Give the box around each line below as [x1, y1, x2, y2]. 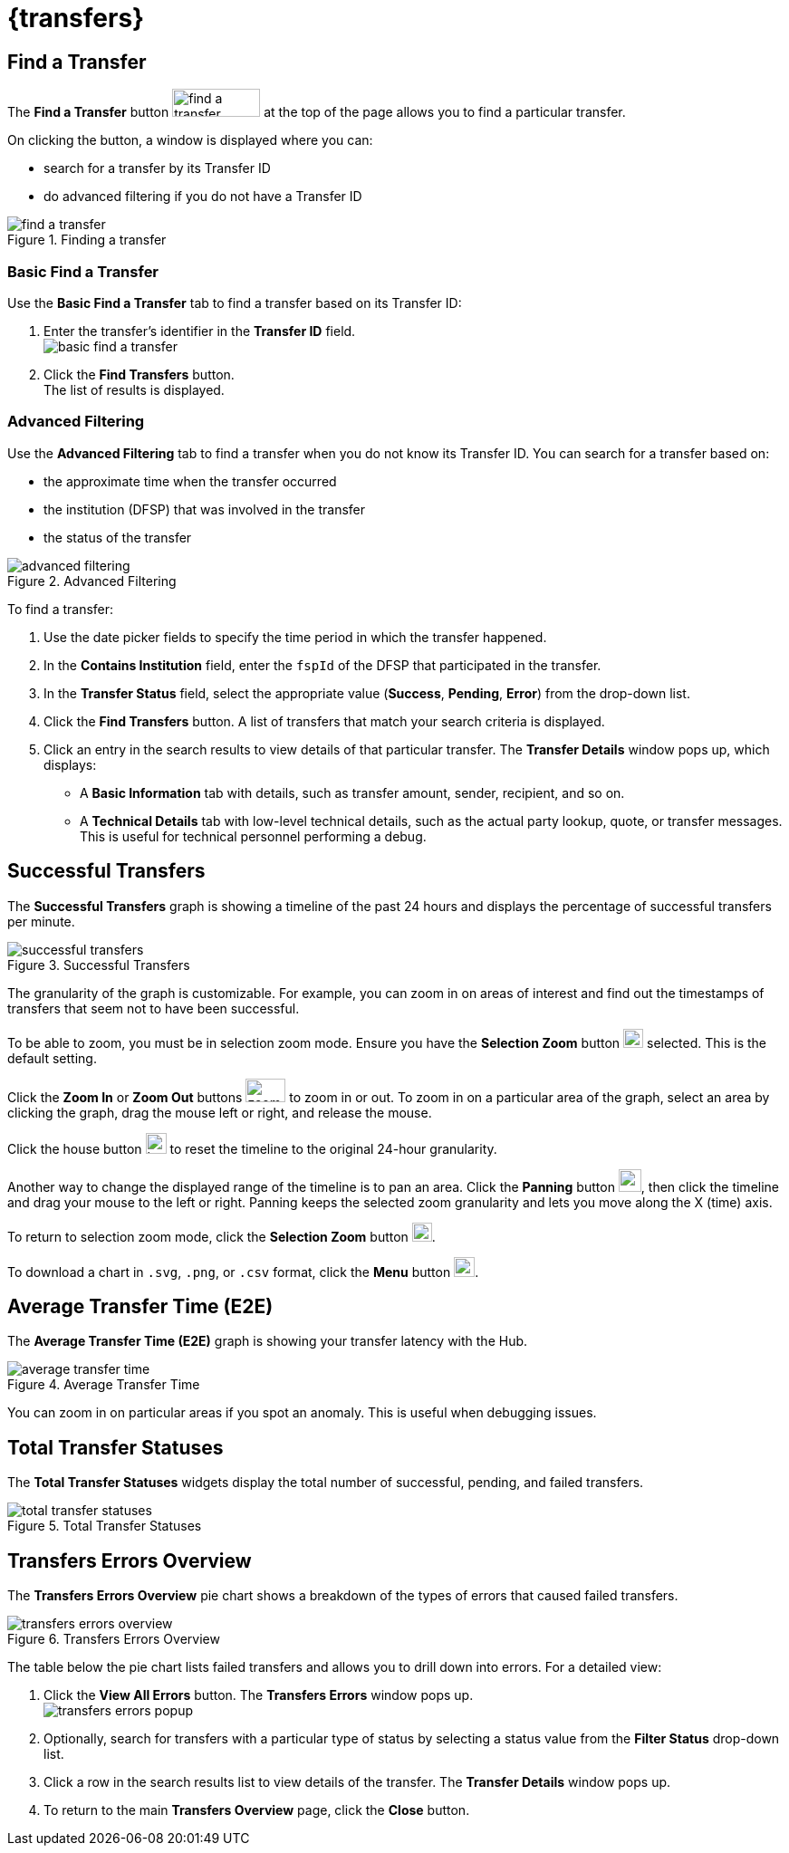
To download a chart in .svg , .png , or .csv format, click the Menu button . [7, 1263, 479, 1280]
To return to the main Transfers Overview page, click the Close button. [43, 1802, 470, 1819]
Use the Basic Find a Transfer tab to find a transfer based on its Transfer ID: [7, 294, 462, 311]
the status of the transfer [43, 529, 192, 545]
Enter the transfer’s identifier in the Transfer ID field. [43, 322, 356, 339]
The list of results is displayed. [43, 381, 225, 398]
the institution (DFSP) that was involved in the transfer [43, 501, 366, 517]
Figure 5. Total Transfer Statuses [7, 1518, 202, 1534]
